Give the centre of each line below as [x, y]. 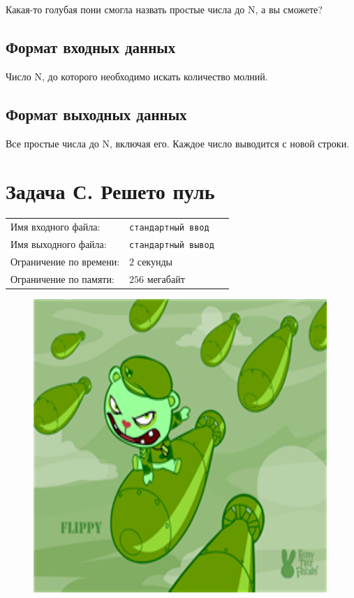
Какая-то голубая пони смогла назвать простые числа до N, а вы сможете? [164, 9]
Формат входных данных [91, 46]
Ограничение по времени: [65, 261]
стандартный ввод [169, 228]
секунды [155, 261]
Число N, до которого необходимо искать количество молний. [137, 76]
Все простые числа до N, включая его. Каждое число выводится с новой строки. [178, 143]
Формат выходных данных [96, 114]
